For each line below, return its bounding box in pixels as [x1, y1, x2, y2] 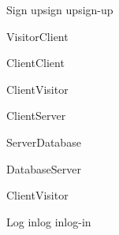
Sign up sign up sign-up [6, 2, 113, 17]
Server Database [6, 133, 81, 150]
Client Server [6, 107, 66, 124]
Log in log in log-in [6, 213, 91, 229]
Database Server [6, 160, 81, 177]
